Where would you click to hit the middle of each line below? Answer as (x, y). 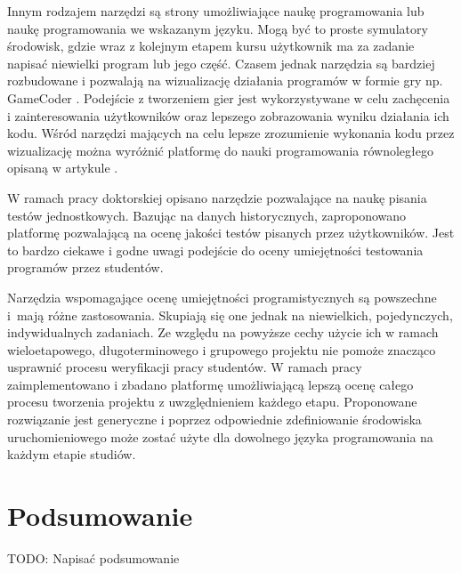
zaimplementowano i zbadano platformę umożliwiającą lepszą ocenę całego (210, 384)
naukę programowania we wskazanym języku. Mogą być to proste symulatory (218, 28)
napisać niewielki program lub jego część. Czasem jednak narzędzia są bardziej (221, 63)
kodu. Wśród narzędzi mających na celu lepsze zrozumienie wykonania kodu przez (231, 133)
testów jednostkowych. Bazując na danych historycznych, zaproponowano (207, 215)
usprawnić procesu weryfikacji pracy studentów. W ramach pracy (185, 367)
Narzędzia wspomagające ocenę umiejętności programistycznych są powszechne (222, 297)
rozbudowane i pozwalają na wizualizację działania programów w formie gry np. (225, 81)
